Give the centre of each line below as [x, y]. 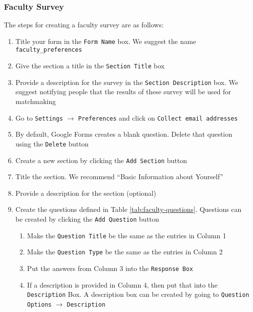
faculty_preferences [49, 50]
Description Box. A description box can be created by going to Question [138, 294]
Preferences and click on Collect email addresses [158, 117]
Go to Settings [39, 117]
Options [39, 304]
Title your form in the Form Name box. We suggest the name [106, 41]
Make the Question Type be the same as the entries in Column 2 [125, 252]
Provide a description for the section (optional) [86, 193]
